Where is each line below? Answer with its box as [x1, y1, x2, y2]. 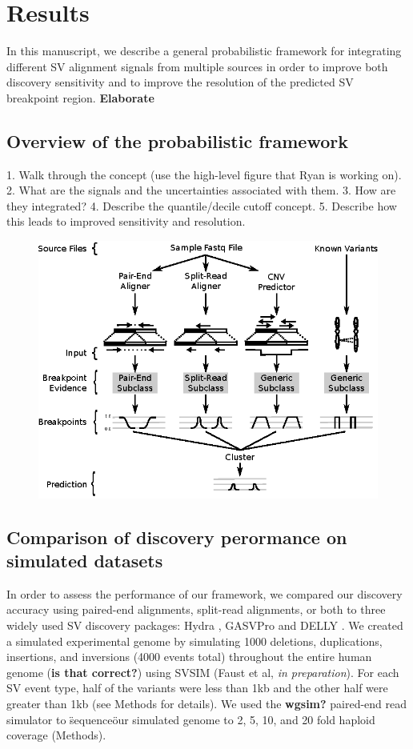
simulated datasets [6, 548, 163, 573]
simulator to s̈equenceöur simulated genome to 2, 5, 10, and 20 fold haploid [6, 711, 375, 727]
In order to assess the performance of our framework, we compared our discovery [6, 585, 403, 602]
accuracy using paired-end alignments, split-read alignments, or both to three [6, 601, 386, 618]
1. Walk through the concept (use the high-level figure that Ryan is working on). [6, 166, 402, 182]
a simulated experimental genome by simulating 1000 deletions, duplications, [6, 632, 383, 649]
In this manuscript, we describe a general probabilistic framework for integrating [6, 42, 402, 59]
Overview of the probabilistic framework [6, 128, 348, 153]
